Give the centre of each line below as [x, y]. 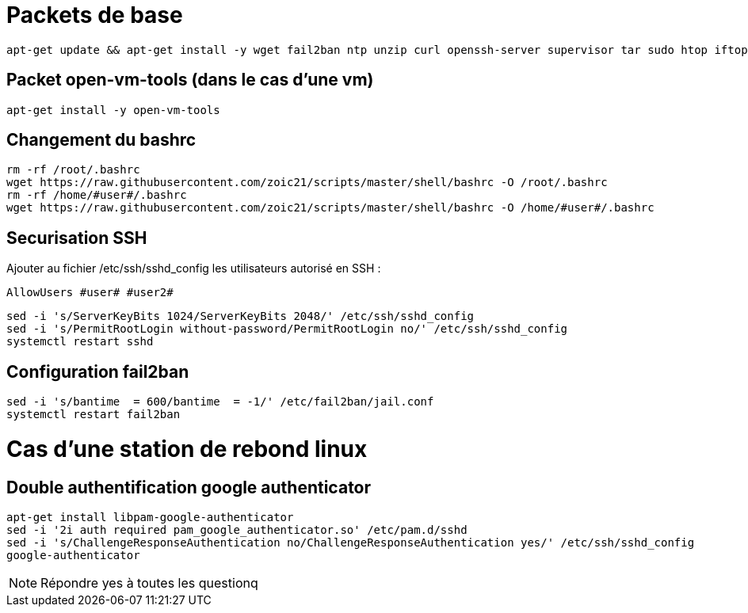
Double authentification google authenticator [189, 487]
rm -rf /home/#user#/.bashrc [97, 195]
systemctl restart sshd [80, 342]
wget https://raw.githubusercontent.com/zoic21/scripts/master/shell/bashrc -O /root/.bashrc [307, 183]
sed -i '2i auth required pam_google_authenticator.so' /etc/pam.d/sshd [237, 530]
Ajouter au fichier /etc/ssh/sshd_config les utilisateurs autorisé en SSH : [194, 268]
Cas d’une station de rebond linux [187, 449]
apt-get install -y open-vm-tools [113, 110]
